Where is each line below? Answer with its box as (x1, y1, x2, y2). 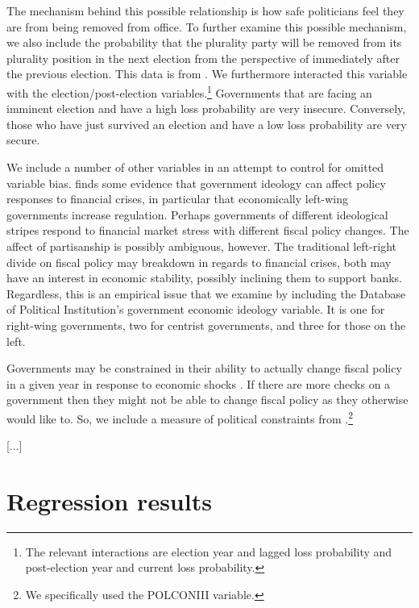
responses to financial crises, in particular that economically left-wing (6, 190, 349, 207)
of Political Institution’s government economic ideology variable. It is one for (6, 301, 385, 318)
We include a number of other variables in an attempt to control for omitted (6, 159, 384, 175)
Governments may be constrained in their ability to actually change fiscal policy (6, 360, 402, 377)
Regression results (6, 484, 212, 517)
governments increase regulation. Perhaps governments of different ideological (6, 206, 388, 223)
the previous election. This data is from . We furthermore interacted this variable (6, 65, 408, 82)
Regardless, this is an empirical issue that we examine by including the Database (6, 285, 406, 302)
